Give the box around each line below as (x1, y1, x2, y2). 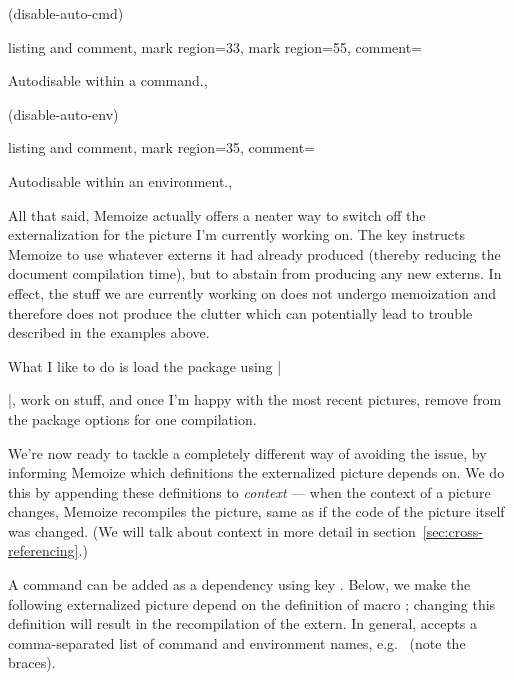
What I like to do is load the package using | (8, 355, 282, 376)
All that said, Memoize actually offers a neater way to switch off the (8, 204, 426, 225)
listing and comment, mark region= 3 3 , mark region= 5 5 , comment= (8, 36, 423, 57)
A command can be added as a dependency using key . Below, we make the (8, 574, 471, 595)
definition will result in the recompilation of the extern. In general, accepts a (8, 613, 477, 634)
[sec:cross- (422, 520, 483, 541)
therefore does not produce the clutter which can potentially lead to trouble (8, 302, 473, 323)
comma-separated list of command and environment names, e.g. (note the (8, 632, 466, 653)
